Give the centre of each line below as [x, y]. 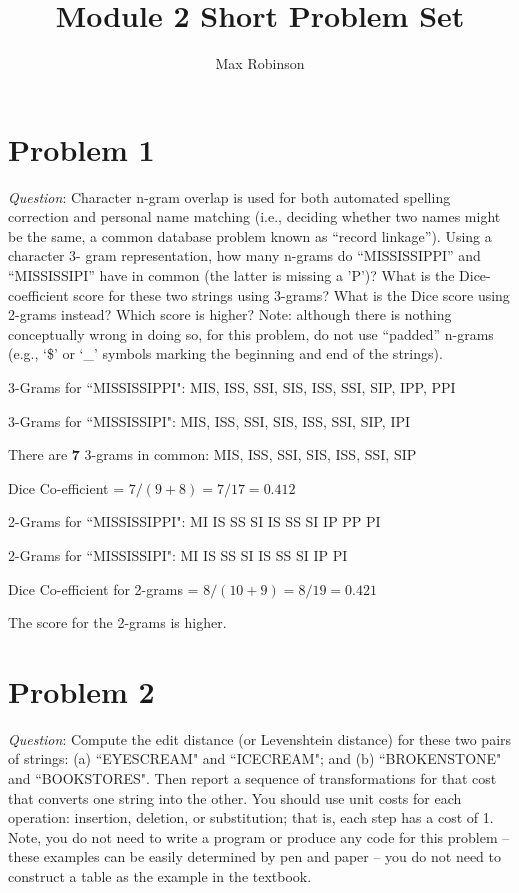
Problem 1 [81, 148]
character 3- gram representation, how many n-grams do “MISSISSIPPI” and [244, 255]
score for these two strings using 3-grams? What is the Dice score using [291, 294]
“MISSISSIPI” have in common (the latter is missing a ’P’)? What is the [231, 275]
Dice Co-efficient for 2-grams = [103, 588]
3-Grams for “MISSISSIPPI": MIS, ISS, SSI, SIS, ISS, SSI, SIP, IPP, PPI [232, 387]
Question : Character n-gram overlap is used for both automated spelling [229, 196]
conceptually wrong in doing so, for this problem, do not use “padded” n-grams [251, 333]
